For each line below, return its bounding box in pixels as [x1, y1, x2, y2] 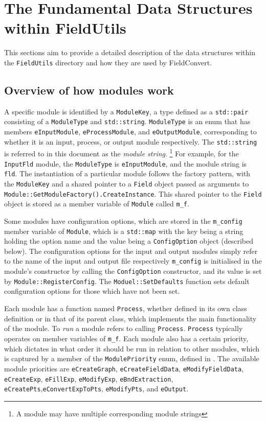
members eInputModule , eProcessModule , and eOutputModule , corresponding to [4, 126, 257, 137]
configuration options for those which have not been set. [4, 286, 180, 296]
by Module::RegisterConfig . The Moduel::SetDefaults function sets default [4, 275, 250, 286]
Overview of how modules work [4, 82, 174, 98]
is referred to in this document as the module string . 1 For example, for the [4, 147, 239, 159]
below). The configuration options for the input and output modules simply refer [4, 245, 258, 256]
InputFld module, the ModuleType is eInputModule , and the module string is [4, 158, 247, 169]
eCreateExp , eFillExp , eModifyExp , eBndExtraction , [4, 373, 173, 384]
